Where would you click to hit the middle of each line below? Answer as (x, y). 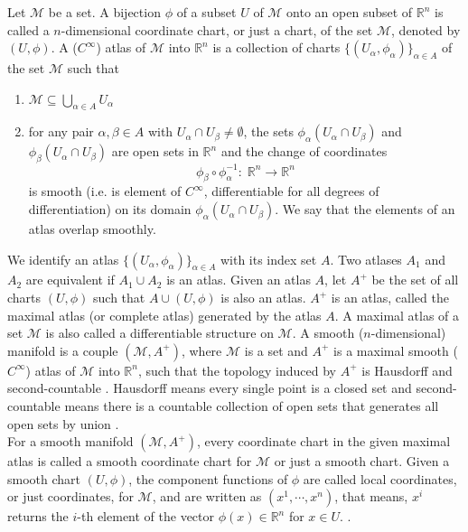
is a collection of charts (276, 47)
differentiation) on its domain (110, 209)
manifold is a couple (63, 350)
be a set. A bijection (104, 12)
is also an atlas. (263, 298)
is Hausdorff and (407, 370)
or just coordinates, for (70, 496)
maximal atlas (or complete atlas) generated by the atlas (164, 315)
